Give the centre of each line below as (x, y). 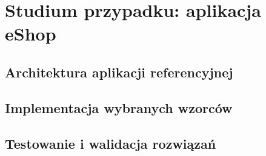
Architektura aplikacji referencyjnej (119, 72)
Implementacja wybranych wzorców (119, 107)
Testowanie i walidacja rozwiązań (111, 143)
